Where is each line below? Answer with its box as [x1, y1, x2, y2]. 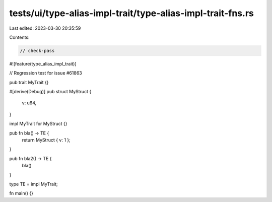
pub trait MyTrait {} [9, 79, 49, 85]
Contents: [9, 34, 30, 40]
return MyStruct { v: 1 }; [22, 137, 71, 143]
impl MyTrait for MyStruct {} [9, 121, 67, 127]
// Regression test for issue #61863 [9, 70, 83, 76]
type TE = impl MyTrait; [9, 181, 58, 187]
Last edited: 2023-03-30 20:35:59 [9, 25, 81, 31]
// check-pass [20, 48, 55, 53]
